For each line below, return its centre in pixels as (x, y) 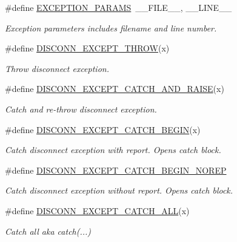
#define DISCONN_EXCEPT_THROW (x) (87, 48)
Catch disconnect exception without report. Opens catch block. (119, 190)
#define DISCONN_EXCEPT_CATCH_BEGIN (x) (103, 129)
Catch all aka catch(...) (48, 231)
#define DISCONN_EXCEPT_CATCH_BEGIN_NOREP (116, 170)
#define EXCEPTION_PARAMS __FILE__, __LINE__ (118, 7)
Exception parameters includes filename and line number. (111, 28)
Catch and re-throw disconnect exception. (81, 109)
